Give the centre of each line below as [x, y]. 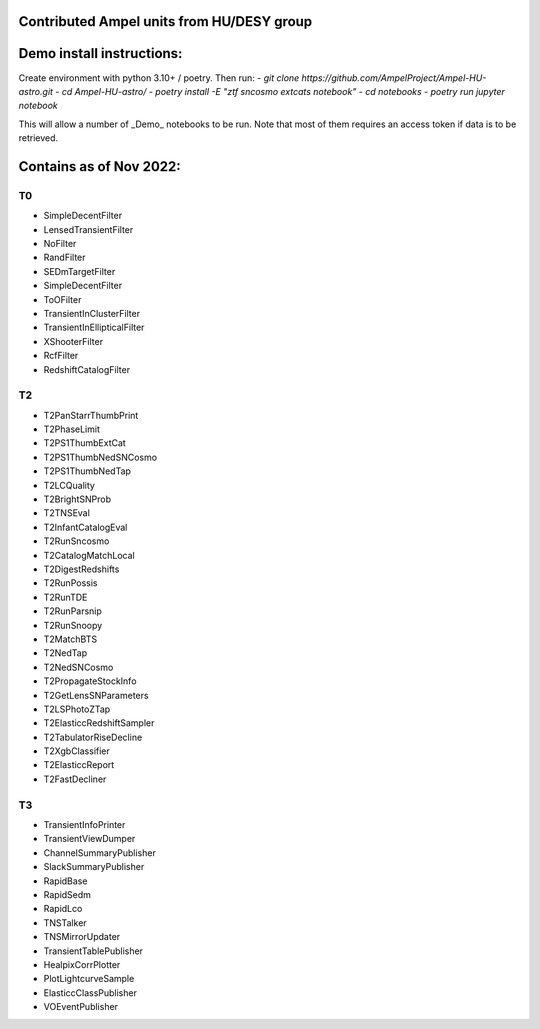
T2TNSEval [66, 513]
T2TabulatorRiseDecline [93, 737]
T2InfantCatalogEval [85, 527]
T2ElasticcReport [79, 765]
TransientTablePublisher [93, 951]
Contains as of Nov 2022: [100, 166]
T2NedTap [65, 653]
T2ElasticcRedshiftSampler [99, 723]
